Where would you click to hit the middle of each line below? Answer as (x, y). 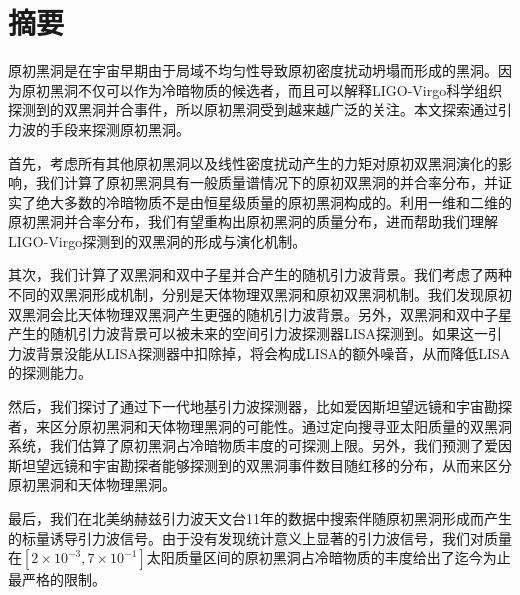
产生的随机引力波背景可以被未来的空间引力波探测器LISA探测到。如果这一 (248, 333)
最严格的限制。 (57, 579)
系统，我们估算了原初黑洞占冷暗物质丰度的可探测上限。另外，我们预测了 (246, 445)
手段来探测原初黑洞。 (119, 128)
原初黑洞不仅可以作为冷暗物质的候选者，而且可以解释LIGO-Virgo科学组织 (262, 89)
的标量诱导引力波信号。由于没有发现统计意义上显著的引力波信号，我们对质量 (260, 537)
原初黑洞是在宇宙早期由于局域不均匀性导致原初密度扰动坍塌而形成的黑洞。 (253, 70)
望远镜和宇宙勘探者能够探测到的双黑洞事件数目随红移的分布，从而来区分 (273, 464)
